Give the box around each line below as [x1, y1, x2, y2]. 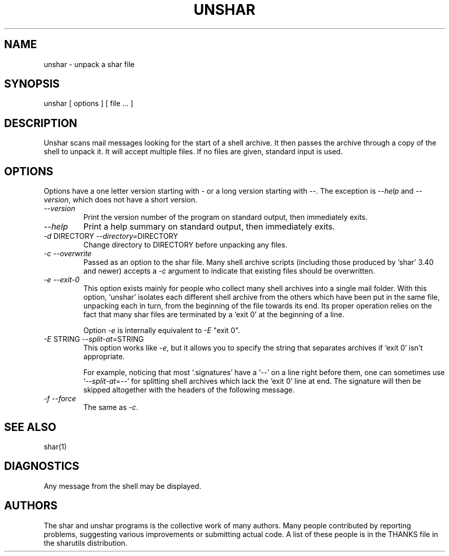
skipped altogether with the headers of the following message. [83, 385, 295, 395]
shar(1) [44, 442, 67, 451]
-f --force [44, 394, 76, 403]
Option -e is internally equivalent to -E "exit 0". [83, 326, 240, 335]
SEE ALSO [4, 420, 56, 434]
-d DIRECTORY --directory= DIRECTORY [44, 232, 178, 241]
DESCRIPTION [4, 116, 77, 130]
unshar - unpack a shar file [44, 59, 135, 69]
